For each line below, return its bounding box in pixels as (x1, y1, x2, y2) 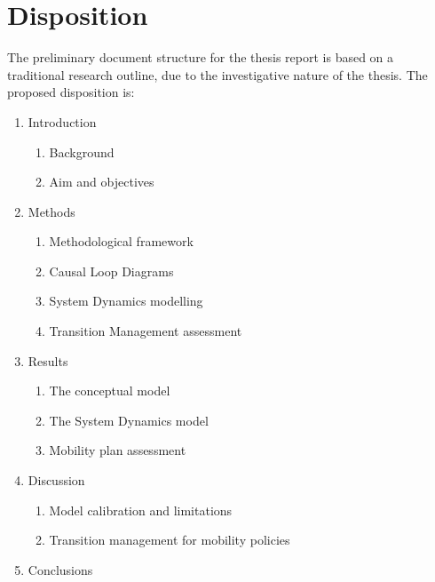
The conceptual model (49, 381, 170, 400)
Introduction (28, 112, 97, 131)
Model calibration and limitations (49, 500, 233, 519)
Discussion (28, 471, 85, 490)
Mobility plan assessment (49, 441, 186, 459)
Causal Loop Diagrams (49, 261, 174, 280)
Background (49, 142, 115, 161)
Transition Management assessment (49, 322, 242, 340)
